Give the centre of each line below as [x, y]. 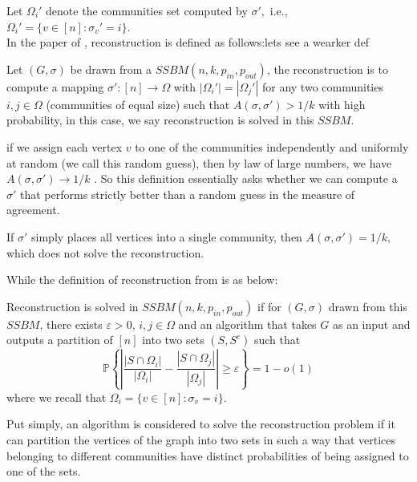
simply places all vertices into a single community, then [167, 236]
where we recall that [57, 397]
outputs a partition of [60, 340]
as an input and [371, 324]
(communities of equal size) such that [138, 104]
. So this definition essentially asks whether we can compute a [246, 178]
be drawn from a [111, 69]
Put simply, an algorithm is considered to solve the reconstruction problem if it [201, 424]
